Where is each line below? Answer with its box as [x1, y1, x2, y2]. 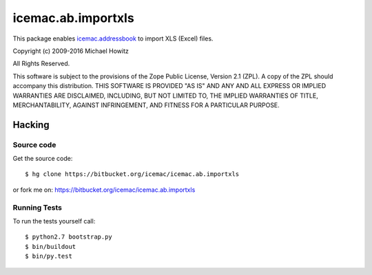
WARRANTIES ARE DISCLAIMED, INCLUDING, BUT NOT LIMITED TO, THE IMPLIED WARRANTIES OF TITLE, [12, 91, 318, 100]
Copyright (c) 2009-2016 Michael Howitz [12, 47, 129, 55]
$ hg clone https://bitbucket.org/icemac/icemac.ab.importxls [25, 170, 240, 178]
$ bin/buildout [25, 243, 76, 250]
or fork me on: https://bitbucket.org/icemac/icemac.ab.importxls [12, 186, 196, 194]
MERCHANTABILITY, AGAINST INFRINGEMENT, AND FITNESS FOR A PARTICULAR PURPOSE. [12, 100, 280, 109]
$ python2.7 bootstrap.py [25, 233, 113, 241]
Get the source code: [12, 155, 73, 163]
